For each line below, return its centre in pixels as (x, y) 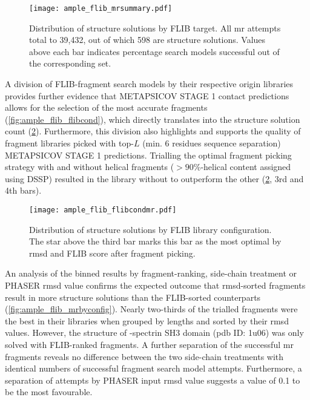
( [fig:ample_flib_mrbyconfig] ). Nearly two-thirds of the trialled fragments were (151, 309)
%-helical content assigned (242, 167)
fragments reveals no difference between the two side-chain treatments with (144, 356)
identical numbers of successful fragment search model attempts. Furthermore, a (153, 368)
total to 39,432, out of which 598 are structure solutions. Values (147, 40)
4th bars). (23, 190)
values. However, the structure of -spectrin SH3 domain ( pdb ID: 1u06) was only (154, 333)
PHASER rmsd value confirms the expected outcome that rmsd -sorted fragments (155, 285)
